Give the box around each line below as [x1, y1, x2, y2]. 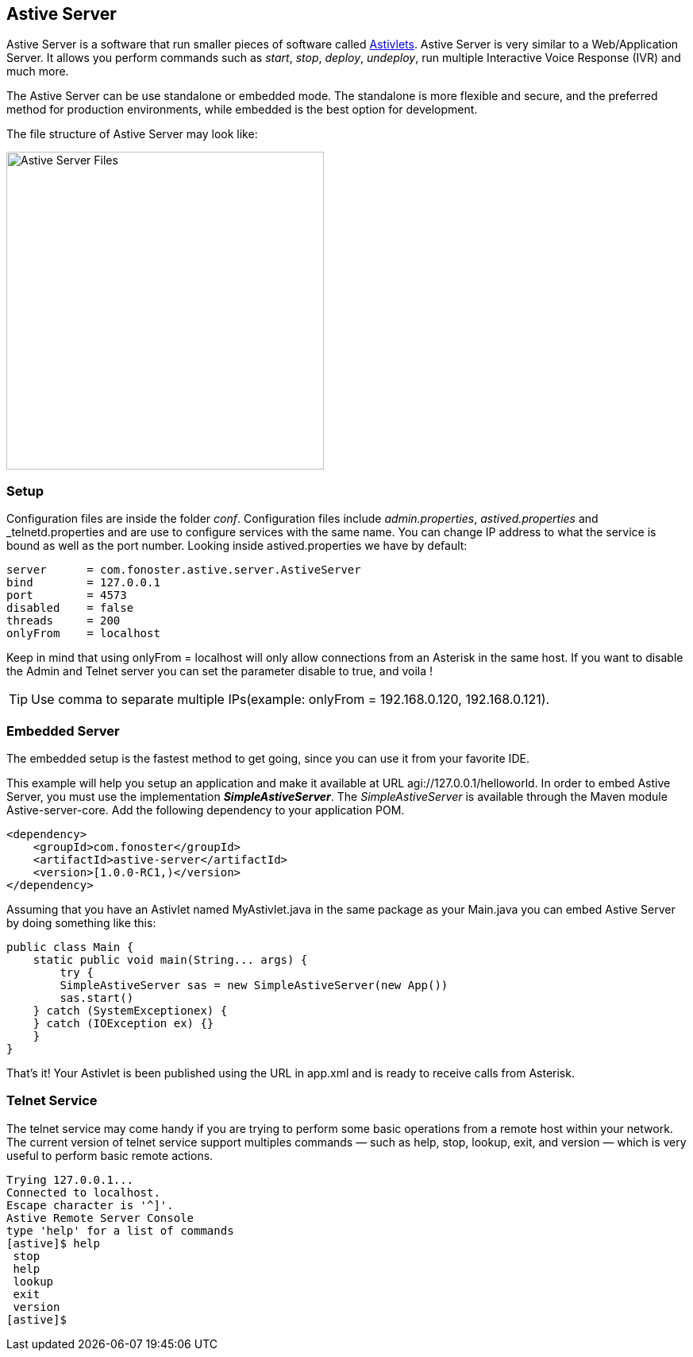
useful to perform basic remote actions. [6, 1148, 214, 1162]
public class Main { [6, 940, 134, 953]
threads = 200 [6, 614, 121, 628]
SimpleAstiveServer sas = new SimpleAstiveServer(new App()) [60, 978, 449, 992]
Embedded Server [6, 722, 120, 739]
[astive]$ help [6, 1236, 101, 1250]
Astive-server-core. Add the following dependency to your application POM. [6, 802, 405, 817]
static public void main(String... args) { [33, 953, 308, 966]
